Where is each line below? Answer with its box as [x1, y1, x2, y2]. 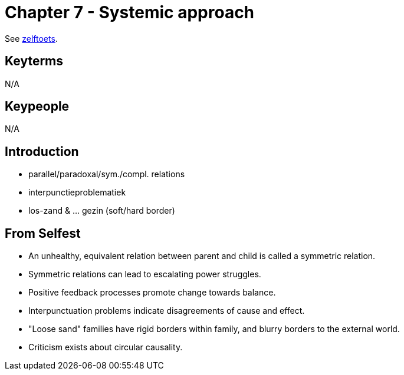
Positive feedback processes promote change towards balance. [28, 287, 276, 298]
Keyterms [5, 54, 64, 69]
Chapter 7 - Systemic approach [5, 2, 255, 22]
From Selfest [5, 225, 81, 241]
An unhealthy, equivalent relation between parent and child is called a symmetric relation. [28, 251, 376, 261]
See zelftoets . [5, 33, 58, 44]
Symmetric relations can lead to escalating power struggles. [28, 269, 261, 280]
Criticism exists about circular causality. [28, 342, 183, 353]
